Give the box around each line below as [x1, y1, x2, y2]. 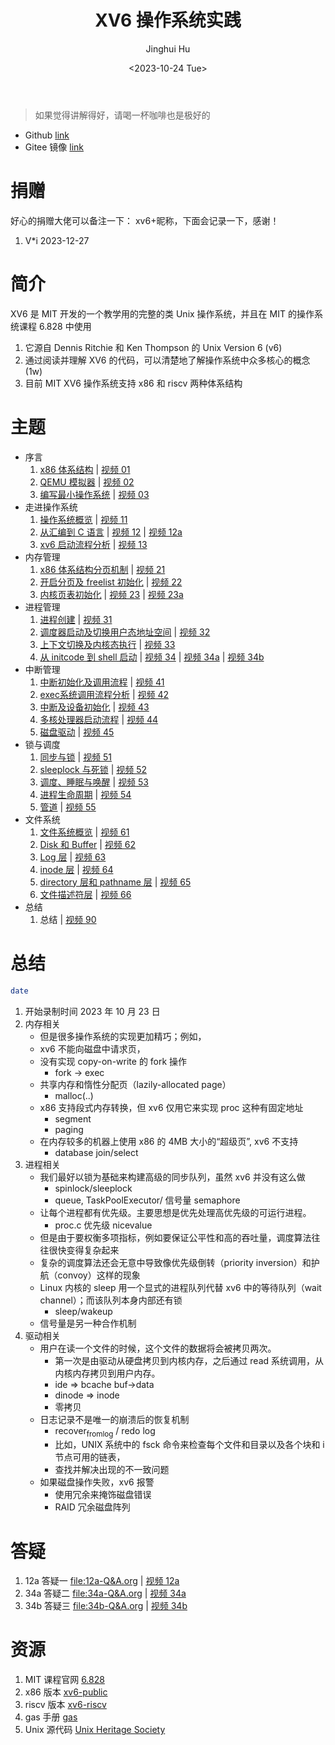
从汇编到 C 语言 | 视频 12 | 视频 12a [39, 526, 183, 538]
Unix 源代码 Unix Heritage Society [24, 1724, 166, 1736]
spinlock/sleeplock [54, 1182, 133, 1194]
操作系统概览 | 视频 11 [39, 513, 128, 525]
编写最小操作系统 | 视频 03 [39, 488, 150, 500]
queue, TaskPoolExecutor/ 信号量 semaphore [54, 1194, 241, 1206]
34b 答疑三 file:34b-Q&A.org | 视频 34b [24, 1600, 188, 1612]
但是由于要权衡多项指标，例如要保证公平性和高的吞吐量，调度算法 [39, 1231, 312, 1243]
